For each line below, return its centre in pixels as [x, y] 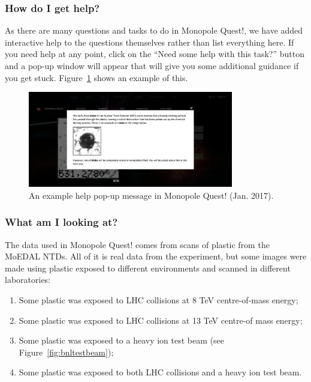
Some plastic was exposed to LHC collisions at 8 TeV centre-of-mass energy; [158, 299]
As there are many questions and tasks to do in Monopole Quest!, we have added [154, 30]
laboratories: [28, 280]
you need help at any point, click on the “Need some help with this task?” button [155, 54]
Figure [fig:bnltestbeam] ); [66, 352]
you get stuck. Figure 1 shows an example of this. [96, 77]
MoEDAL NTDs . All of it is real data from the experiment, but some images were [156, 256]
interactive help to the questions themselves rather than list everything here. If [150, 42]
